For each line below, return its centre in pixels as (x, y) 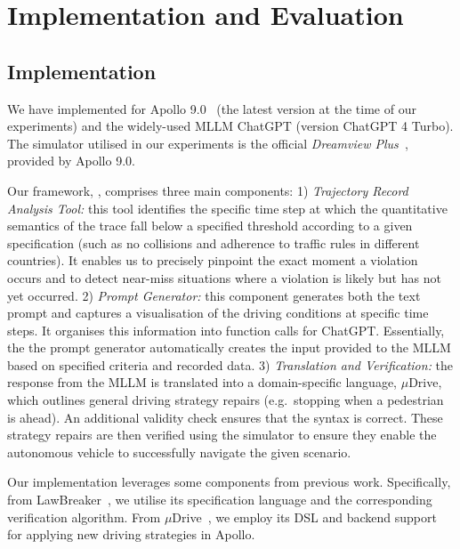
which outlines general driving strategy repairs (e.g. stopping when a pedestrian (226, 400)
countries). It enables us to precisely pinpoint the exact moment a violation (213, 260)
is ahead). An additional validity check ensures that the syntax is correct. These (225, 417)
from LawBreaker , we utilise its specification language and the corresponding (220, 500)
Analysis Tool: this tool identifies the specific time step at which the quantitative (227, 208)
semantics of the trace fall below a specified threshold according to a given (210, 226)
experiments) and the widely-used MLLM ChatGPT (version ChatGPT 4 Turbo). (230, 126)
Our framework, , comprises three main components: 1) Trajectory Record (208, 190)
